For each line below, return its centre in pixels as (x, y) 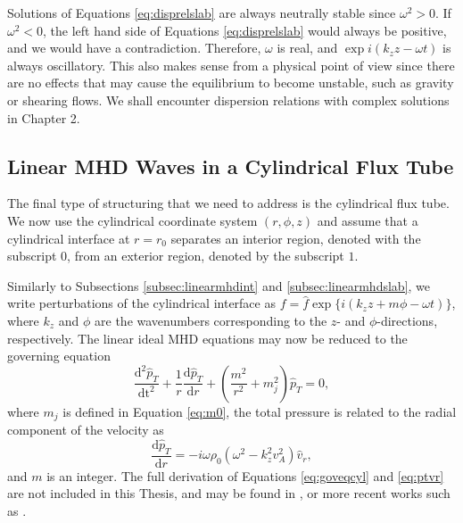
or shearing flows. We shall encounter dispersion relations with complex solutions (228, 100)
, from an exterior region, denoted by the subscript (206, 256)
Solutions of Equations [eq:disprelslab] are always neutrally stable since (202, 12)
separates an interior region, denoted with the (296, 238)
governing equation (59, 356)
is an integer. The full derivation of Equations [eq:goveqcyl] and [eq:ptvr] (245, 475)
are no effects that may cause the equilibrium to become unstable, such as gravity (231, 83)
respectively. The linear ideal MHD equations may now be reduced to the (207, 338)
